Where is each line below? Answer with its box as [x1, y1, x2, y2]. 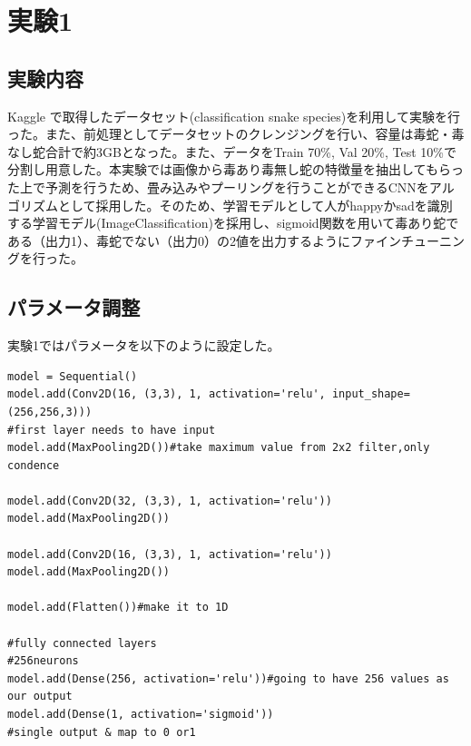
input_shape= [331, 388, 410, 401]
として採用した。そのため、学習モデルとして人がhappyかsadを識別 [57, 195, 453, 214]
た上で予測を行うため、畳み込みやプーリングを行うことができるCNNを [7, 177, 429, 196]
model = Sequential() [7, 369, 138, 383]
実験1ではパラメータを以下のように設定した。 [7, 336, 280, 355]
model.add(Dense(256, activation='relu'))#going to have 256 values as [7, 672, 449, 685]
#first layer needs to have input [7, 423, 216, 437]
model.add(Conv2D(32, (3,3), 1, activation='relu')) [7, 494, 332, 507]
